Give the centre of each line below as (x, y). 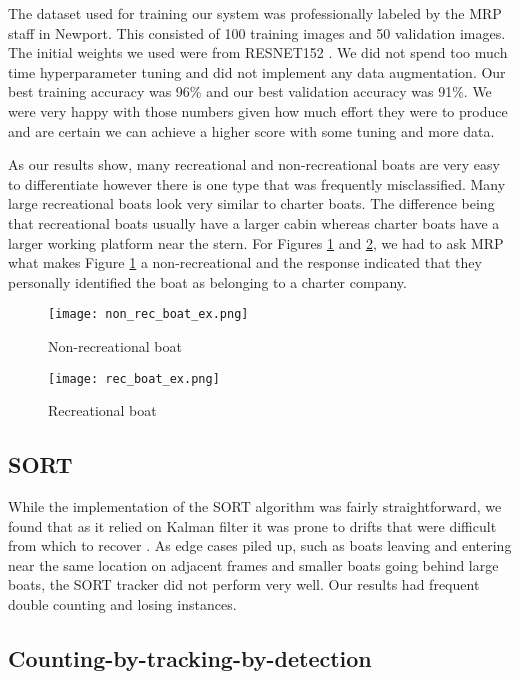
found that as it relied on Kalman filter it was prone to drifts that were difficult (252, 525)
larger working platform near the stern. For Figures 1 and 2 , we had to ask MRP (256, 242)
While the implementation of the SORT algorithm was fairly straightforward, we (255, 506)
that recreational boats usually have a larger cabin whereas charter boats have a (254, 222)
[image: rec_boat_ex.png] (134, 378)
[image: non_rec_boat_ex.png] (148, 314)
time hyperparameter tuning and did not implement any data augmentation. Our (257, 71)
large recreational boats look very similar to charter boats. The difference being (251, 203)
